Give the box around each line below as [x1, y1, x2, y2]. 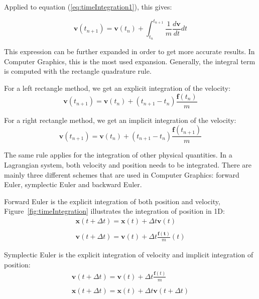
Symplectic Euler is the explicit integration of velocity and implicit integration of [4, 249, 253, 260]
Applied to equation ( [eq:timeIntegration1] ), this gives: [4, 2, 172, 12]
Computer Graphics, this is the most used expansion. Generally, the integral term [4, 56, 255, 66]
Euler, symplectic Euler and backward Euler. [4, 179, 142, 190]
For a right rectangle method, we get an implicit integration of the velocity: [4, 114, 236, 125]
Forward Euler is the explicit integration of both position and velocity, [4, 196, 220, 206]
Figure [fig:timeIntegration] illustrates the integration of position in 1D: [4, 206, 225, 216]
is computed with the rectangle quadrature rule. [4, 66, 152, 76]
